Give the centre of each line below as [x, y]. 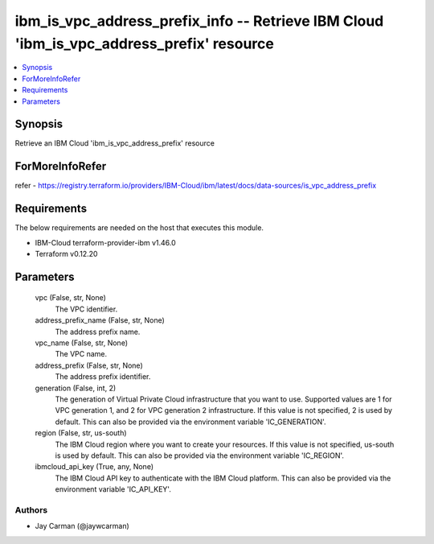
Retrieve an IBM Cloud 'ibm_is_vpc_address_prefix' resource [115, 143]
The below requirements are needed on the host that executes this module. [139, 228]
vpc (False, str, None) [70, 298]
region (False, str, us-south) [81, 433]
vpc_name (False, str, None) [82, 343]
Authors [31, 509]
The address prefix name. [98, 332]
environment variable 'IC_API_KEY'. [113, 489]
